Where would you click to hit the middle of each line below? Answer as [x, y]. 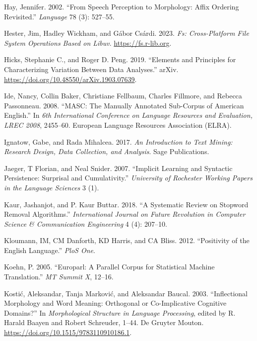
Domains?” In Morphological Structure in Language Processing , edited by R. [120, 312]
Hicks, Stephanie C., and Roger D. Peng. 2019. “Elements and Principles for [120, 59]
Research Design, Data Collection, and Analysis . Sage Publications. [107, 151]
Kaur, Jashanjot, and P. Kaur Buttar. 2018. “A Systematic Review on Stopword [126, 204]
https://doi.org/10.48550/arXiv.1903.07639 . [70, 79]
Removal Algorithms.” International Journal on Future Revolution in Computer [125, 214]
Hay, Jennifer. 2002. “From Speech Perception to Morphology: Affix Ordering [122, 6]
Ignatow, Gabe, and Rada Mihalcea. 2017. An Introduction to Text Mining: [118, 141]
